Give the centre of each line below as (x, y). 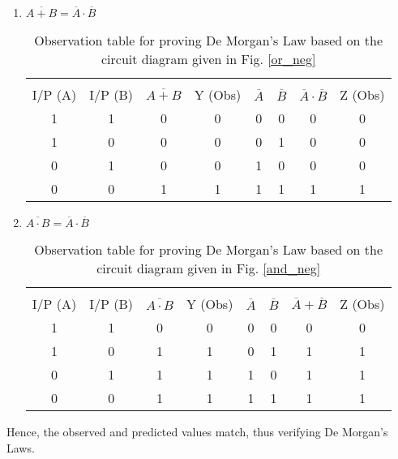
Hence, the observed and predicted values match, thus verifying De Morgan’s (197, 431)
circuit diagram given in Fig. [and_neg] (209, 268)
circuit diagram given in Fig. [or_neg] (208, 59)
